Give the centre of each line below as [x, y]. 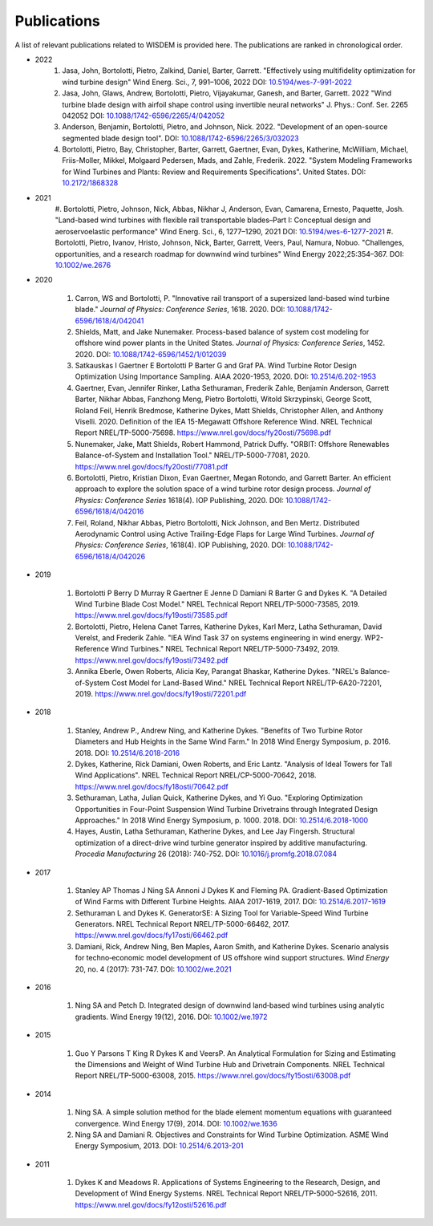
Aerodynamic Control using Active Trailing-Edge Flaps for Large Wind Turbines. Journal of [225, 534]
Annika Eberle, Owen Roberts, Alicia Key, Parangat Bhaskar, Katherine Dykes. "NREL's [217, 672]
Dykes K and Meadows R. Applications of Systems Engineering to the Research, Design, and [228, 1183]
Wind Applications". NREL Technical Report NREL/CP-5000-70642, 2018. [196, 775]
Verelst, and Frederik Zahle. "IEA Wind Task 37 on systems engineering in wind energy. [219, 638]
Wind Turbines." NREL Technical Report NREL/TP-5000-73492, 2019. [225, 649]
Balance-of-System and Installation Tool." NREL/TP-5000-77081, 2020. [192, 455]
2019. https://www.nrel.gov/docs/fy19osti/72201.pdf [161, 694]
